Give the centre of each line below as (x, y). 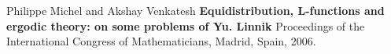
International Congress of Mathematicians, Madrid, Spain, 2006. (161, 41)
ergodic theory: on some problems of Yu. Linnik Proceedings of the (186, 25)
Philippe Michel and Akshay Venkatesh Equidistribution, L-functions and (195, 10)
